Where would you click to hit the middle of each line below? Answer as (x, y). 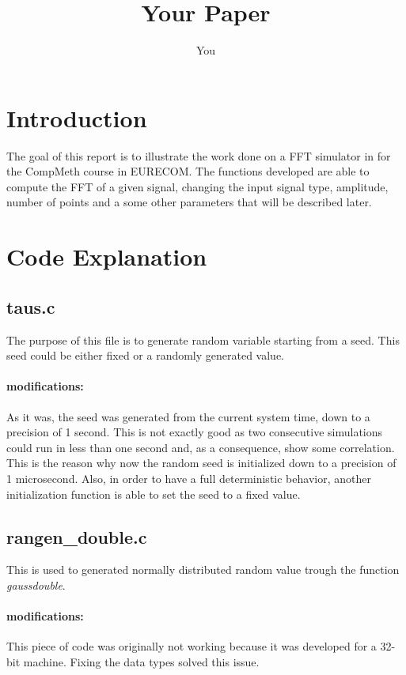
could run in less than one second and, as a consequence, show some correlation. (201, 447)
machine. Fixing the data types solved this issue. (141, 661)
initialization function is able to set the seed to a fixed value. (154, 494)
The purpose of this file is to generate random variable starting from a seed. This (203, 339)
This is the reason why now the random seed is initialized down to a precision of (201, 463)
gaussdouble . (36, 584)
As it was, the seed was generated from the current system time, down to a (188, 416)
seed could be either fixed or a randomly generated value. (146, 355)
